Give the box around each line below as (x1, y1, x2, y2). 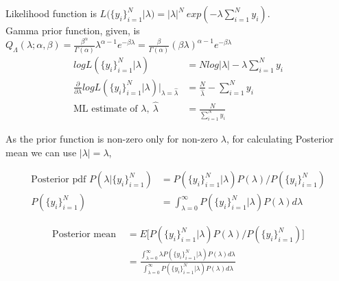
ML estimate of (73, 104, 138, 114)
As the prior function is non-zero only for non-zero (5, 131, 218, 145)
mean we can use (5, 145, 77, 159)
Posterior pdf (31, 175, 86, 185)
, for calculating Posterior (226, 131, 334, 145)
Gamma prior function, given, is (5, 23, 140, 37)
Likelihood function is (5, 6, 97, 20)
